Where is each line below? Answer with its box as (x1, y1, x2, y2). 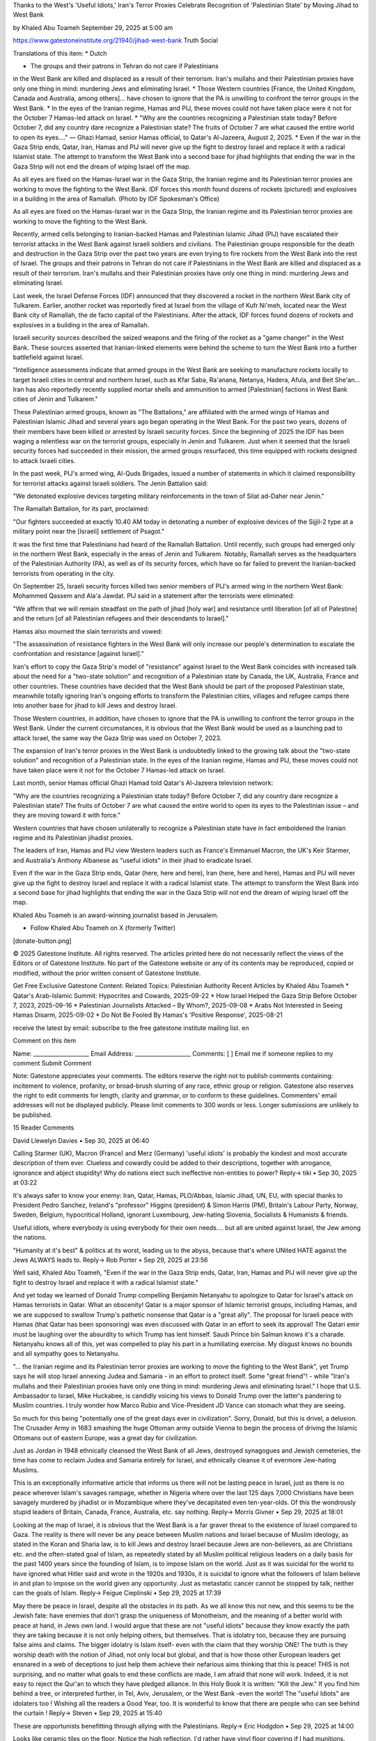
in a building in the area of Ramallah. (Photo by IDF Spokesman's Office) (13, 195, 220, 203)
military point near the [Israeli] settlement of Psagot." (13, 527, 165, 536)
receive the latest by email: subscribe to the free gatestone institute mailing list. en (13, 1024, 249, 1032)
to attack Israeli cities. (13, 456, 76, 464)
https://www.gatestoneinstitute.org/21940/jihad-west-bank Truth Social (13, 36, 219, 45)
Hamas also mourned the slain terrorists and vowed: (13, 627, 163, 635)
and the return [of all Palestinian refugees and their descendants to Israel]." (13, 614, 229, 623)
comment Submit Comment (13, 1059, 92, 1067)
